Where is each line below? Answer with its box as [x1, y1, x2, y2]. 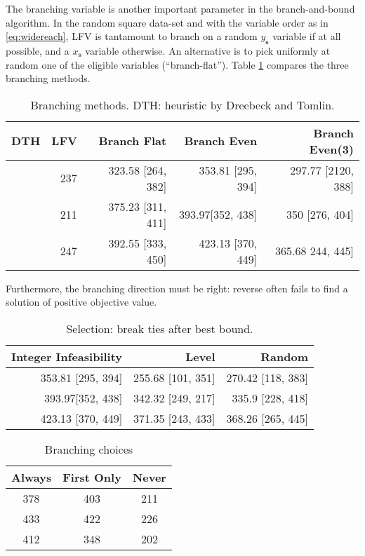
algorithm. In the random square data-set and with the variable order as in [6, 15, 328, 29]
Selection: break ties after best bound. [66, 320, 253, 337]
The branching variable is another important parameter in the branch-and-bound [6, 1, 355, 15]
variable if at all [272, 29, 341, 43]
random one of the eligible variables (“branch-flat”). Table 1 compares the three [6, 57, 349, 72]
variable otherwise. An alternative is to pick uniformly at [85, 43, 331, 57]
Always [11, 468, 52, 485]
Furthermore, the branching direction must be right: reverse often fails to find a [6, 280, 348, 295]
